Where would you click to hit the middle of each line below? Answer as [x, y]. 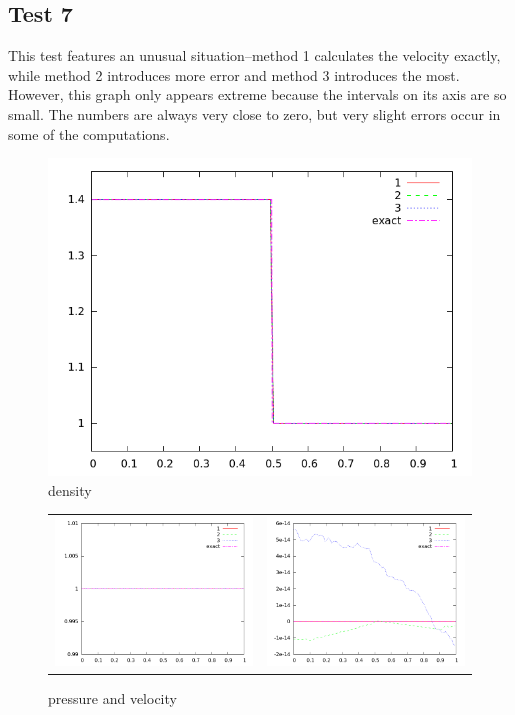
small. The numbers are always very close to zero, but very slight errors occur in [254, 113]
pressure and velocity [112, 697]
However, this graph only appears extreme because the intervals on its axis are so [257, 94]
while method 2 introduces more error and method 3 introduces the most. [234, 74]
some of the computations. [89, 133]
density [70, 489]
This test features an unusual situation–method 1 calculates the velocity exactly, [254, 55]
